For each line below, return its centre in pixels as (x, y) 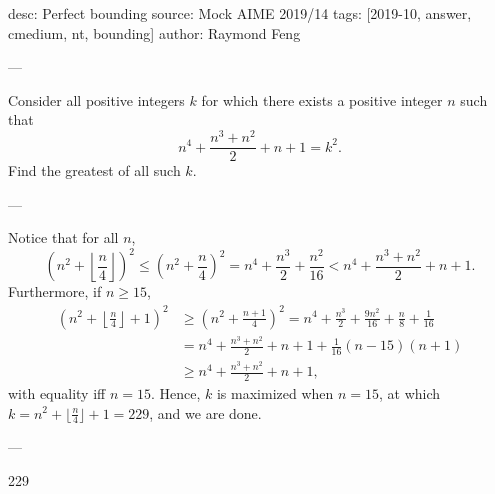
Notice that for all (63, 237)
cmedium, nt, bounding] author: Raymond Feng (154, 32)
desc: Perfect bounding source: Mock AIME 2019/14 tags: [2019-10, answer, (240, 13)
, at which (410, 392)
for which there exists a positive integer (322, 99)
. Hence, (175, 392)
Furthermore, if (55, 291)
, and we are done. (205, 412)
